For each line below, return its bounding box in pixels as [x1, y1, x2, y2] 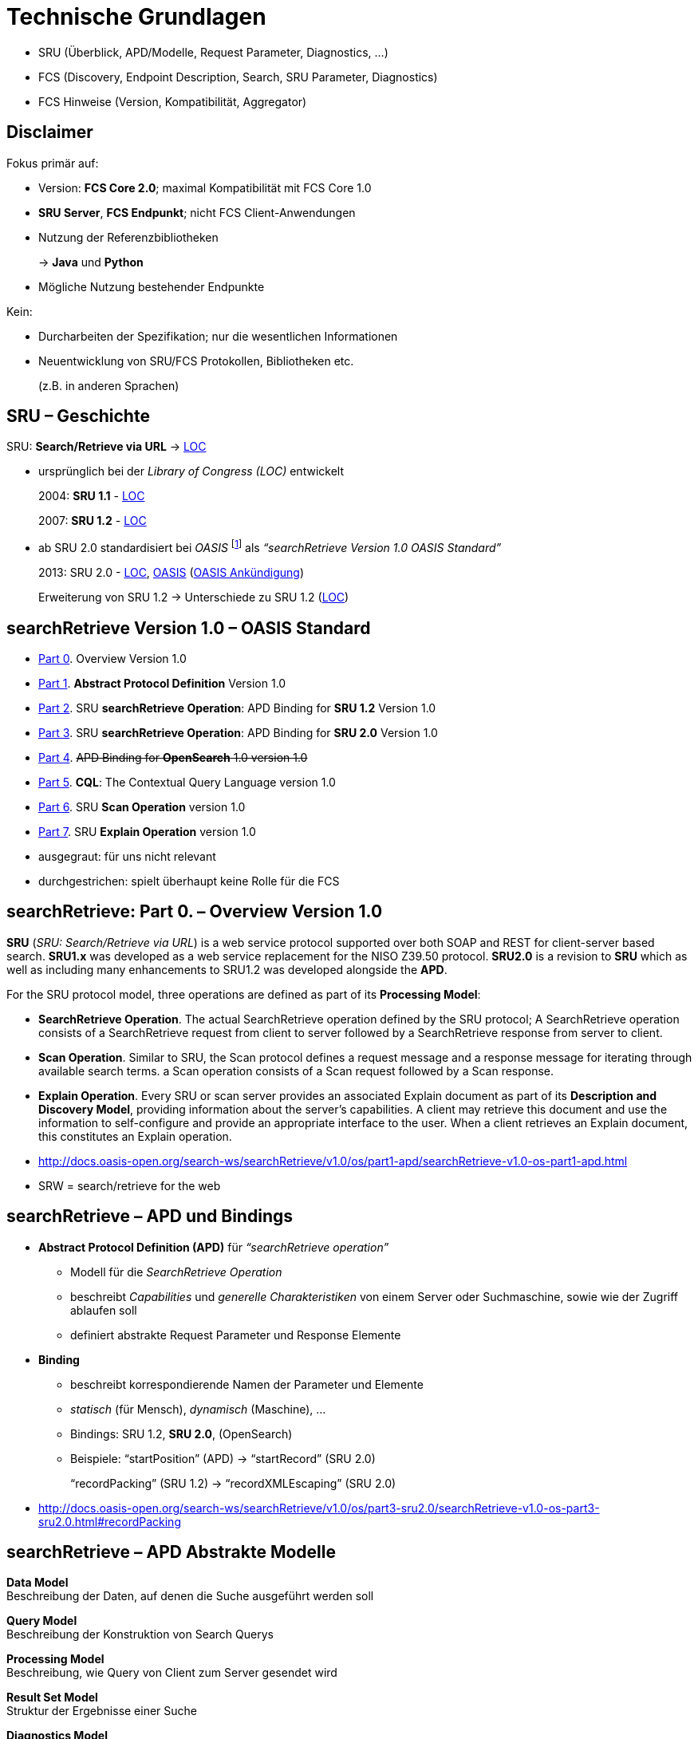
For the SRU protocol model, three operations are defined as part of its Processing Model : [6, 987, 481, 1001]
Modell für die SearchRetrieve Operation [70, 1264, 282, 1279]
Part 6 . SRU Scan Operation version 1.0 [38, 799, 246, 814]
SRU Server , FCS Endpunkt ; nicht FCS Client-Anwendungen [38, 205, 356, 219]
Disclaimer [6, 122, 93, 143]
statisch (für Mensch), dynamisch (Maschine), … [70, 1402, 326, 1416]
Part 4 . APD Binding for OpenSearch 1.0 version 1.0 [38, 750, 308, 764]
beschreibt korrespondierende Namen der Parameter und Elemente [70, 1377, 424, 1391]
